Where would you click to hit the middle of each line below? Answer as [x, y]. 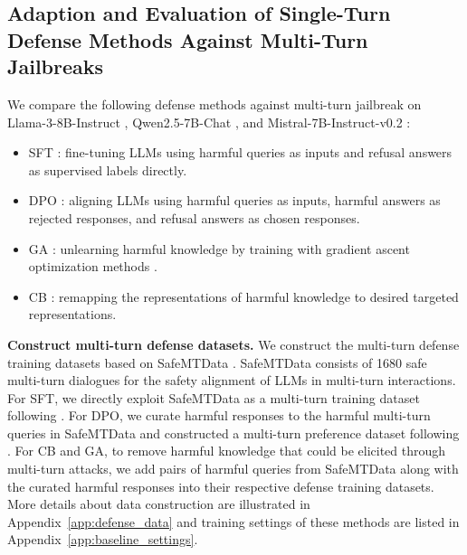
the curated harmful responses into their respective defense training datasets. [221, 486]
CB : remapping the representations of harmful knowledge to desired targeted [243, 296]
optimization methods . [93, 266]
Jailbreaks [56, 66]
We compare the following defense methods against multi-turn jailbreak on [214, 103]
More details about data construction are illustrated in [159, 504]
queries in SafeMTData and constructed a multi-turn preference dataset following [233, 433]
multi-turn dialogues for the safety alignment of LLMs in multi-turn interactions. [232, 380]
